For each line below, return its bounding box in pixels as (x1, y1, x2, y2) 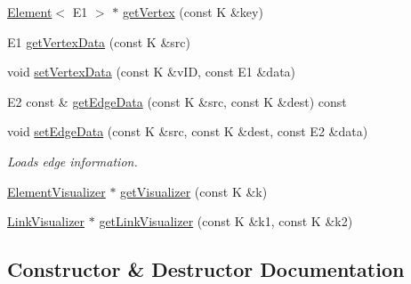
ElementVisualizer (7, 182, 106, 200)
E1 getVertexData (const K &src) (7, 32, 190, 51)
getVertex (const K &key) (122, 3, 263, 20)
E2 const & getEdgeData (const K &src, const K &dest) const (7, 92, 347, 110)
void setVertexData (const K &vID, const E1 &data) (7, 62, 296, 81)
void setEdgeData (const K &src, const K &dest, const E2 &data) (7, 122, 368, 141)
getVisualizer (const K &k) (120, 182, 268, 200)
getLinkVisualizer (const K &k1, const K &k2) (99, 212, 353, 231)
